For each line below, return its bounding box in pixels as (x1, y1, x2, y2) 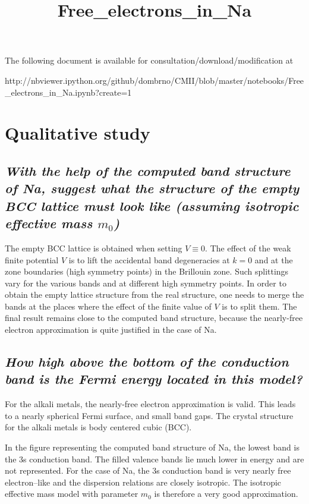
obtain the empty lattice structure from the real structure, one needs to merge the (5, 288, 304, 301)
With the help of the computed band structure (5, 161, 291, 179)
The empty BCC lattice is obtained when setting (5, 241, 182, 254)
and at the (254, 253, 293, 266)
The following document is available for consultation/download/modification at (5, 54, 294, 67)
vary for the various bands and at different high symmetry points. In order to (5, 276, 286, 289)
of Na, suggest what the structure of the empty (5, 179, 299, 197)
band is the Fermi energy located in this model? (5, 370, 302, 388)
